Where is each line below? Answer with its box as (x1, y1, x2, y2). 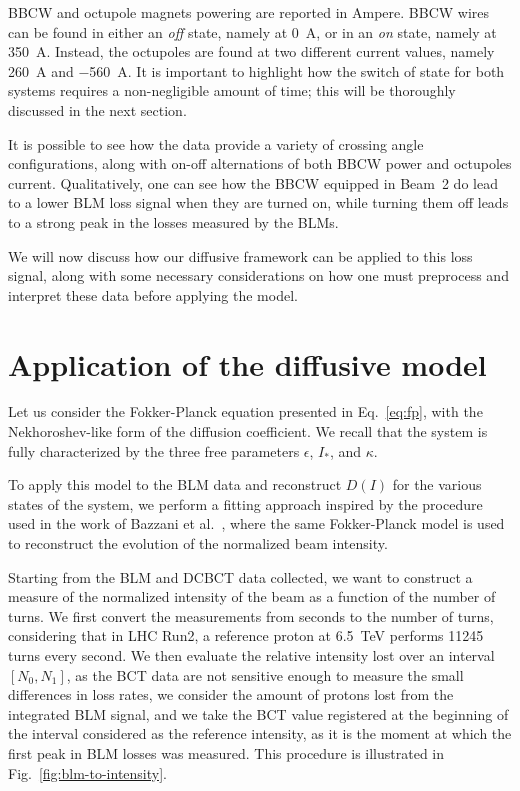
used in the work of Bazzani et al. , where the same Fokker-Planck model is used (8, 513, 505, 534)
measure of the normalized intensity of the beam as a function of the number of (8, 586, 496, 607)
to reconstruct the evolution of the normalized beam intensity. (8, 533, 388, 553)
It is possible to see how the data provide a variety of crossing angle (8, 133, 424, 154)
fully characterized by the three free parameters (8, 440, 300, 461)
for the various (392, 474, 482, 495)
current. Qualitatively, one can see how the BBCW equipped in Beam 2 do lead (8, 172, 498, 193)
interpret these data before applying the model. (8, 284, 298, 305)
